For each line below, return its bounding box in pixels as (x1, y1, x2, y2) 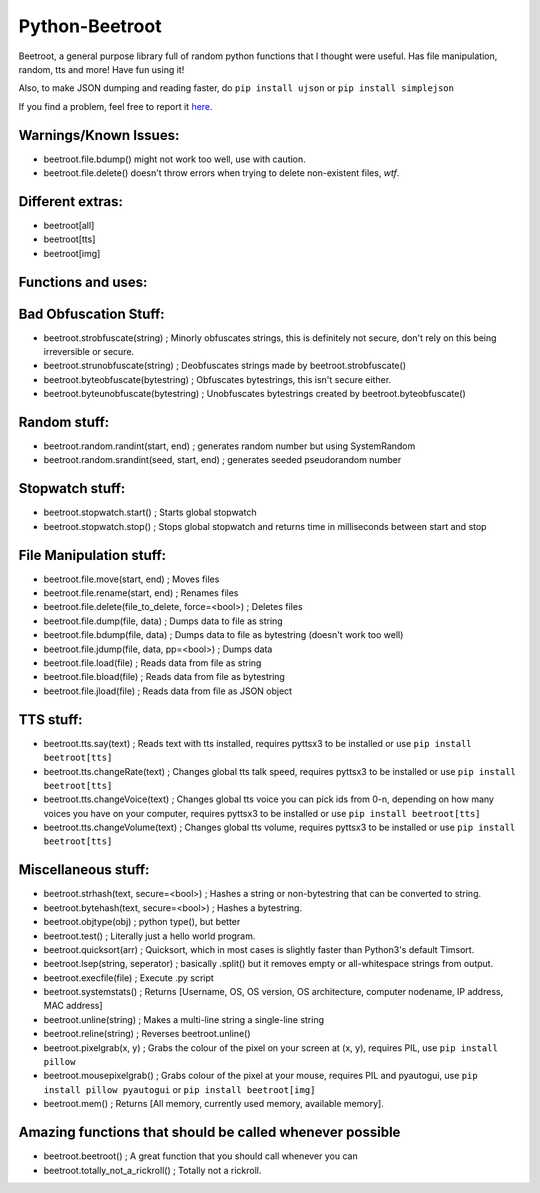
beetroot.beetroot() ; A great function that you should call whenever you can (43, 1150, 359, 1162)
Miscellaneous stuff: (18, 861, 150, 879)
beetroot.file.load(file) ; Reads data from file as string (43, 657, 262, 669)
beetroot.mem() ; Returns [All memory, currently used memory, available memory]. (43, 1098, 384, 1110)
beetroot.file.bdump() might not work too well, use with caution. (43, 153, 307, 165)
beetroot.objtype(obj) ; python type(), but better (43, 916, 241, 928)
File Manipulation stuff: (18, 546, 167, 564)
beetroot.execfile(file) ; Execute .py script (43, 971, 214, 984)
